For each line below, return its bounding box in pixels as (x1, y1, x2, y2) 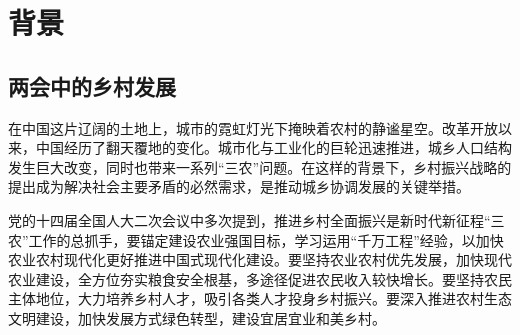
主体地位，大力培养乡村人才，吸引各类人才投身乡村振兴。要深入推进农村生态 (8, 288, 512, 309)
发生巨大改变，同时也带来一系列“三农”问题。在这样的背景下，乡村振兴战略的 (8, 156, 512, 177)
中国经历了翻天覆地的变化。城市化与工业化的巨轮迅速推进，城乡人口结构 (35, 137, 512, 158)
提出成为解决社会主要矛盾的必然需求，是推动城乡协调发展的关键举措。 (8, 176, 470, 197)
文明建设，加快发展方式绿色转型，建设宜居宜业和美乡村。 (8, 307, 386, 328)
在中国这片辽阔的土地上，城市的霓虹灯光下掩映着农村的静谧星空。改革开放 (8, 117, 498, 138)
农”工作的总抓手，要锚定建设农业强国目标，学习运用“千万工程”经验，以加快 (8, 229, 504, 250)
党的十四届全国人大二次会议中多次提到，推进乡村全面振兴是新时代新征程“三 (8, 209, 505, 230)
